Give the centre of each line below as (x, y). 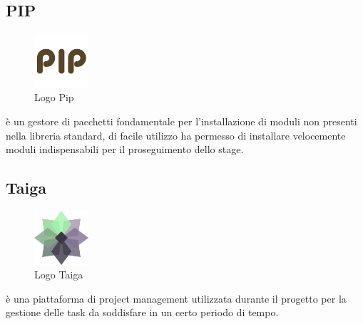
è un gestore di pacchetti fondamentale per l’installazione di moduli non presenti (181, 121)
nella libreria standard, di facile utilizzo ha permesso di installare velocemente (176, 135)
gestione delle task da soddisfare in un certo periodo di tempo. (142, 312)
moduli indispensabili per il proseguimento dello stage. (125, 149)
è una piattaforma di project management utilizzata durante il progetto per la (176, 298)
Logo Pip (54, 97)
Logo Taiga (59, 275)
